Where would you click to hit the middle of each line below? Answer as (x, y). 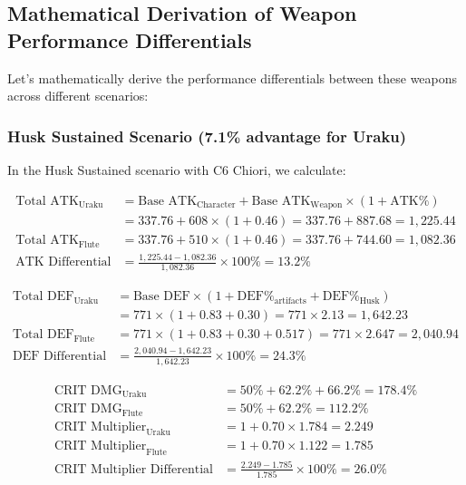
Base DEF (161, 297)
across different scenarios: (78, 96)
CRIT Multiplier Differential (133, 469)
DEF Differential (59, 356)
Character (216, 205)
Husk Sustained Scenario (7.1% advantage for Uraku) (207, 136)
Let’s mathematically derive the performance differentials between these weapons (233, 78)
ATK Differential (63, 262)
